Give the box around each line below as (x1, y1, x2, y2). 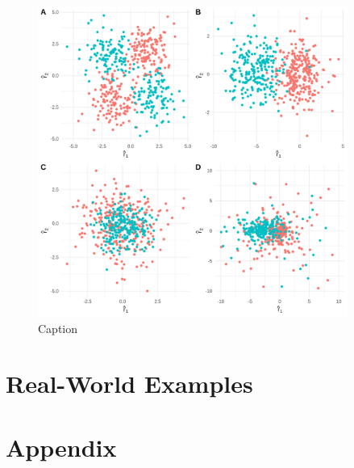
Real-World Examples (6, 367, 253, 400)
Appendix (6, 430, 117, 463)
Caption (38, 319, 78, 336)
